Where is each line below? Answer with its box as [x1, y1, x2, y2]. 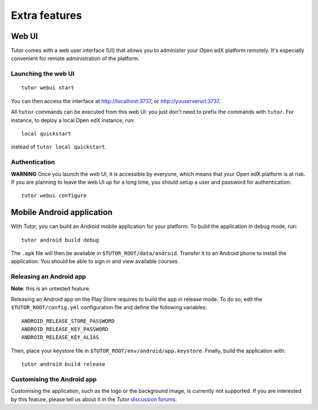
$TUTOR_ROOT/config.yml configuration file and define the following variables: [11, 304, 207, 311]
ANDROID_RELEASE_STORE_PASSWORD [21, 318, 115, 324]
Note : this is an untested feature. [11, 285, 91, 292]
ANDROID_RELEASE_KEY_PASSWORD [21, 326, 109, 333]
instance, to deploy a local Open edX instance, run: [11, 117, 135, 124]
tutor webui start [21, 84, 75, 91]
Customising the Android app [11, 375, 97, 383]
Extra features [11, 9, 82, 22]
